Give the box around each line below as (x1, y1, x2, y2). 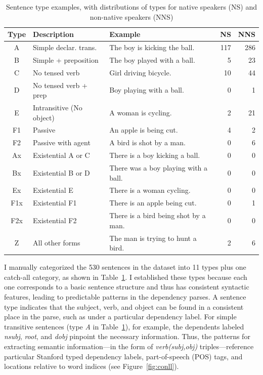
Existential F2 (33, 215, 77, 225)
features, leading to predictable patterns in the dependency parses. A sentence (4, 291, 246, 302)
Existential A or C (33, 150, 90, 160)
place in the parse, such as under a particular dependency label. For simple (4, 311, 237, 322)
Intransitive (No (33, 102, 82, 112)
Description (33, 29, 74, 39)
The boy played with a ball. (109, 54, 195, 65)
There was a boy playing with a (109, 162, 208, 173)
